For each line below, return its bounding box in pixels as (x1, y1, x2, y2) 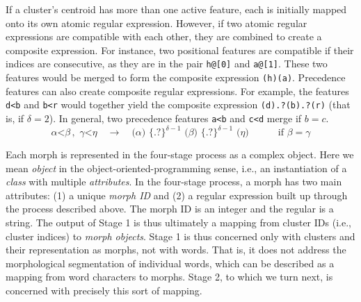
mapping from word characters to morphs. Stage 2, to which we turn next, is (6, 269, 333, 284)
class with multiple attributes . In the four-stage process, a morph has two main (6, 174, 342, 189)
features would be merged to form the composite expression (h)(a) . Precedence (6, 70, 346, 85)
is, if (6, 110, 24, 125)
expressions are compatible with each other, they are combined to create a (6, 29, 322, 44)
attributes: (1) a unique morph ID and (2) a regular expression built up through (6, 187, 348, 202)
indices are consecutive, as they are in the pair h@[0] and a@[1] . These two (6, 56, 328, 71)
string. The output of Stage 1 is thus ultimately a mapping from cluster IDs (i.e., (6, 215, 351, 230)
